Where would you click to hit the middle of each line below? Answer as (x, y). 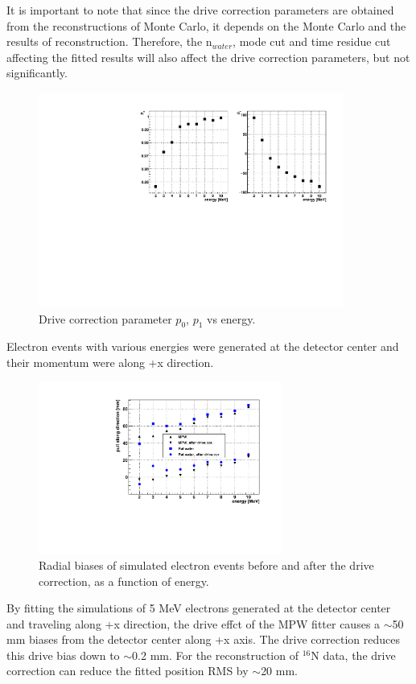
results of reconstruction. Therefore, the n (109, 41)
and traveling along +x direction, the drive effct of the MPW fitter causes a (194, 623)
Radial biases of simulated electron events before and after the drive (206, 565)
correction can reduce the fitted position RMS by (128, 671)
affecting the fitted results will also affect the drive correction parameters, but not (208, 57)
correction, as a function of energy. (124, 581)
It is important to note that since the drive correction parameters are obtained (200, 10)
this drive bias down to (63, 655)
